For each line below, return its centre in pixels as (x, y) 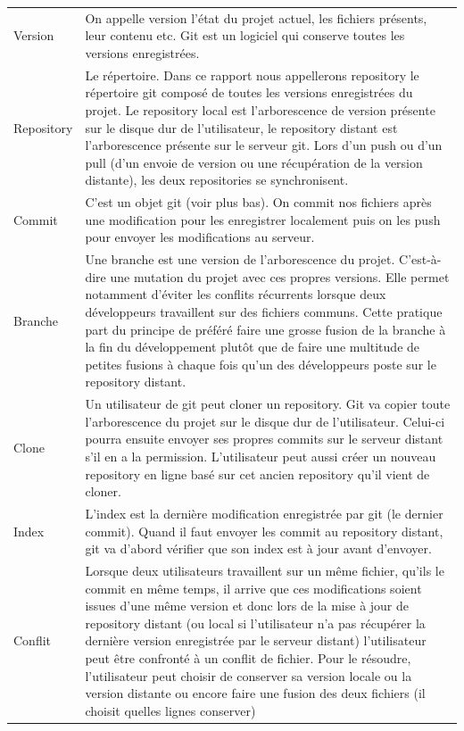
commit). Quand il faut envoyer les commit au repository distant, (264, 531)
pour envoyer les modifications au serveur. (200, 237)
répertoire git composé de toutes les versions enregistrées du (249, 92)
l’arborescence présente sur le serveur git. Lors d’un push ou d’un (264, 145)
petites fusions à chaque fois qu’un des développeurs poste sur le (261, 364)
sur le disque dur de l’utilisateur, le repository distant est (241, 127)
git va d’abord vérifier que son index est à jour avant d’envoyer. (258, 548)
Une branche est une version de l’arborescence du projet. (240, 259)
